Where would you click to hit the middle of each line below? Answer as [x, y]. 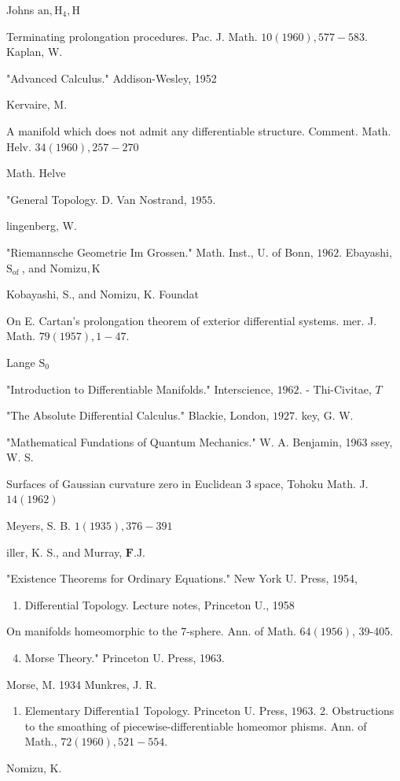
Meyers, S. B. [39, 526]
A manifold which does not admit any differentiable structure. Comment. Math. [199, 130]
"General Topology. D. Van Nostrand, [97, 199]
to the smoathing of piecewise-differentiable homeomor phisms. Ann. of [196, 725]
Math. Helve [36, 173]
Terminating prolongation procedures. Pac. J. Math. [132, 36]
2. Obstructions [357, 711]
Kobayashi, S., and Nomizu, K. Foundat [103, 294]
